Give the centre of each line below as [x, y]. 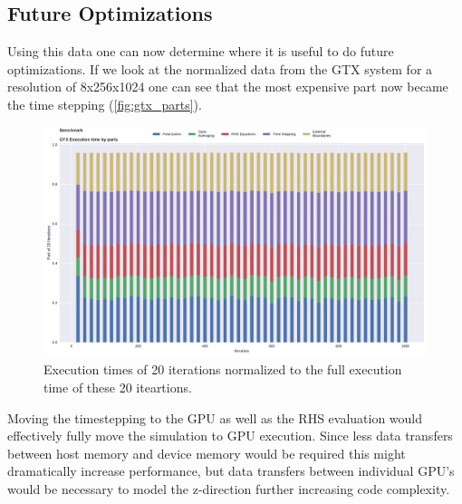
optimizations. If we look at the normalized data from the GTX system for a [220, 68]
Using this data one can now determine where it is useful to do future [201, 51]
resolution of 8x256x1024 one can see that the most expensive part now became [228, 87]
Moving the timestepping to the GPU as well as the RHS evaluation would [215, 417]
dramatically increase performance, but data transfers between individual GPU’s [231, 471]
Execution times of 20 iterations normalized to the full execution [223, 369]
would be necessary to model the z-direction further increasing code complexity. [229, 488]
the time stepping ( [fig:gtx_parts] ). [105, 104]
